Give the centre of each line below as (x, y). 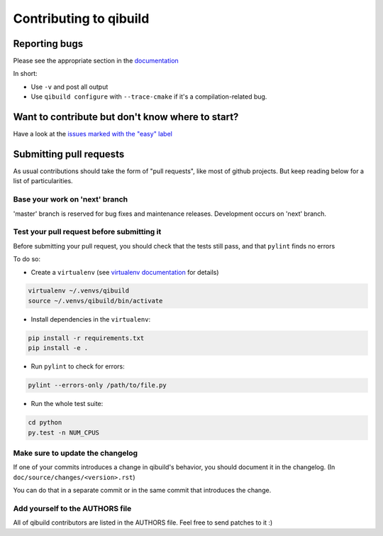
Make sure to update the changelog (76, 453)
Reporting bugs (48, 44)
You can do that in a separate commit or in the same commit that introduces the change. (142, 491)
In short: (26, 74)
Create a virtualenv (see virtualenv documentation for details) (125, 272)
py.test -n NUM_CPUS (63, 432)
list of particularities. (43, 181)
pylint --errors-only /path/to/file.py (97, 385)
